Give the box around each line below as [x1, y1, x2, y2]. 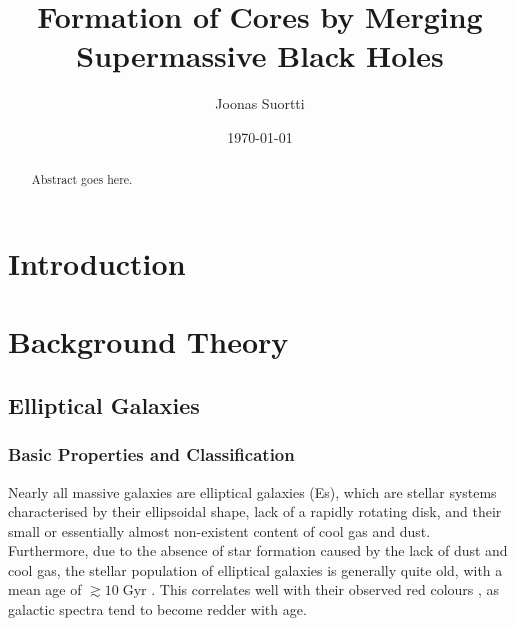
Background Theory [8, 321, 289, 362]
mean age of [8, 579, 82, 600]
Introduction [8, 242, 186, 283]
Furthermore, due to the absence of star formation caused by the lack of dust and [8, 540, 508, 561]
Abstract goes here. [31, 171, 133, 188]
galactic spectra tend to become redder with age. [8, 599, 307, 620]
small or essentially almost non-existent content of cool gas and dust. [8, 520, 431, 541]
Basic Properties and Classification [8, 442, 295, 467]
